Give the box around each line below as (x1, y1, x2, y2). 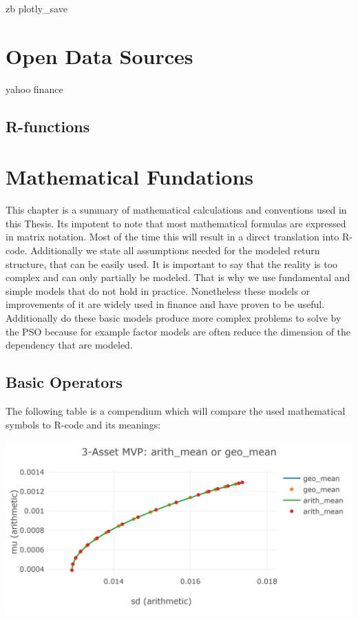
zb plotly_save (6, 1, 67, 15)
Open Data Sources (6, 41, 193, 70)
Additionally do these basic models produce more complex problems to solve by (6, 310, 341, 324)
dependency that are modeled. (6, 338, 133, 352)
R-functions (6, 115, 90, 136)
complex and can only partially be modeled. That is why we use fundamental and (6, 270, 350, 285)
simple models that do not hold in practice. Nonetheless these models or (6, 283, 310, 298)
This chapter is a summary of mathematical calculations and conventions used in (6, 203, 347, 217)
